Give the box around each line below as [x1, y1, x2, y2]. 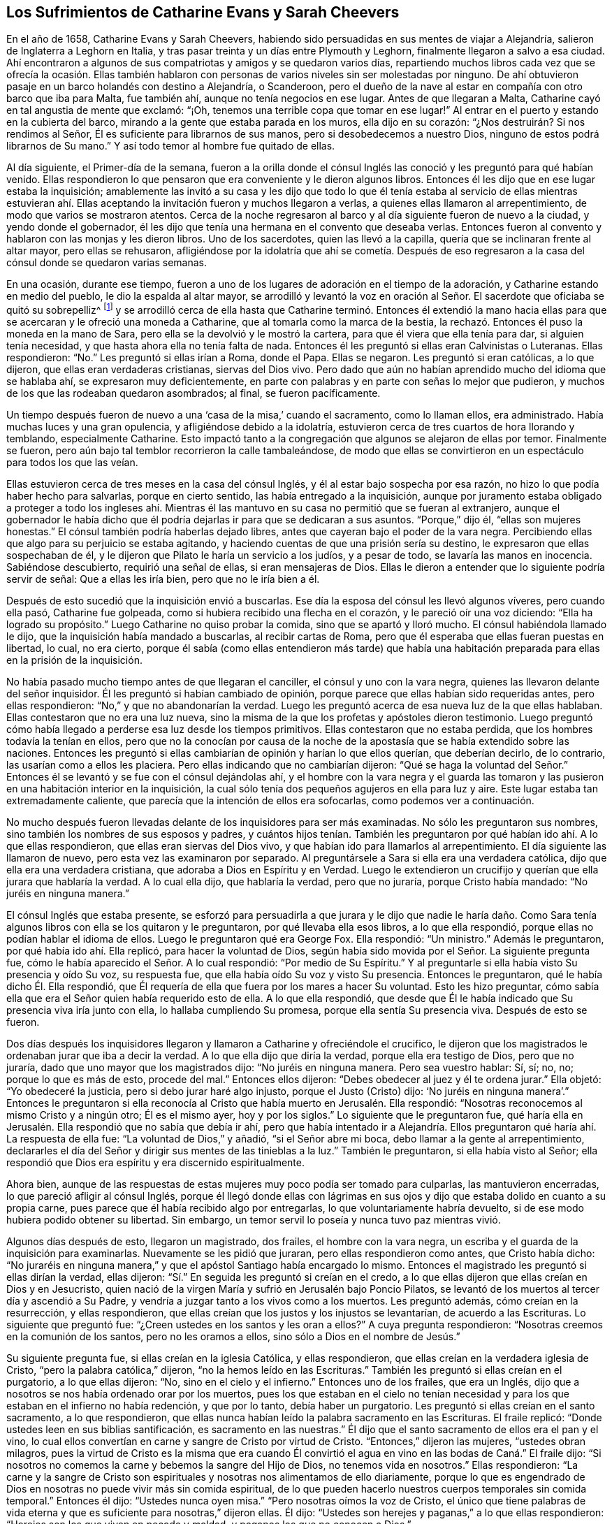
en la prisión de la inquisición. [6, 654, 143, 667]
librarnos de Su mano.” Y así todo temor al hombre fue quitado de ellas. [6, 140, 335, 152]
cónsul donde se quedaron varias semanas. [6, 256, 207, 269]
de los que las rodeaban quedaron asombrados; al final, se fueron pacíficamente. [6, 387, 381, 400]
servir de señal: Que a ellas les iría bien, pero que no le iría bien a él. [6, 573, 320, 586]
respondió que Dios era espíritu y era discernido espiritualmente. [6, 1156, 305, 1169]
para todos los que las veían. [6, 456, 138, 469]
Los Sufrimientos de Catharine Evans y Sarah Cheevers [6, 3, 400, 21]
